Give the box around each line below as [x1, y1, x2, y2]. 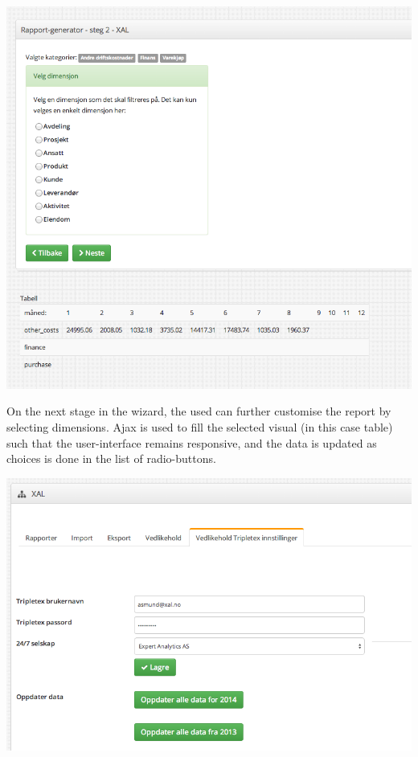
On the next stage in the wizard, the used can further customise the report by [6, 403, 391, 419]
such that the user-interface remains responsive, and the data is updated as [6, 434, 377, 451]
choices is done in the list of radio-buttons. [6, 450, 216, 467]
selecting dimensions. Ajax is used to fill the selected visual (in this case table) [6, 419, 393, 436]
